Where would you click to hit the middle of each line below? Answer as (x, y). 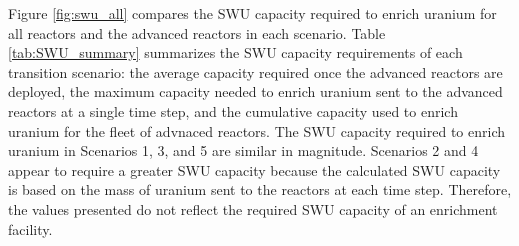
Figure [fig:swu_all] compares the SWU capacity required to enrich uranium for (252, 13)
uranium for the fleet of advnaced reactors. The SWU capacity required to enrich (256, 130)
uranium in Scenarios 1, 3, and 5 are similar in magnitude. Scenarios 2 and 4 (243, 150)
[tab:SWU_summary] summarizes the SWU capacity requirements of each (235, 52)
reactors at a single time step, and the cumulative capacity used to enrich (233, 110)
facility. (30, 228)
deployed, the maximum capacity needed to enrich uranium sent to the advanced (255, 91)
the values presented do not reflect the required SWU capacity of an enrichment (253, 208)
